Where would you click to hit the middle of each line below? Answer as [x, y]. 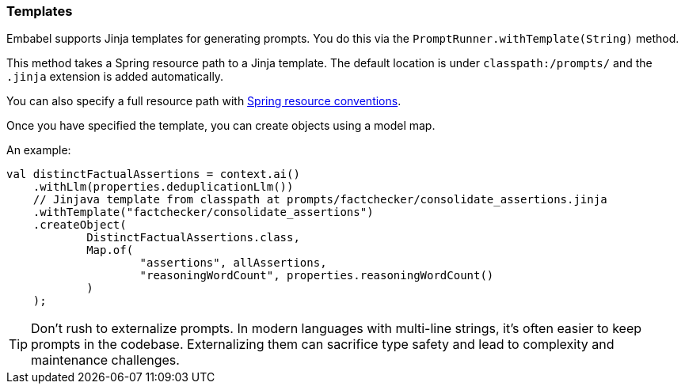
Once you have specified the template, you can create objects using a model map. [221, 126]
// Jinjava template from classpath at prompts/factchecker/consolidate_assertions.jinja [320, 200]
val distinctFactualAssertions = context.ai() [153, 174]
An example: [39, 150]
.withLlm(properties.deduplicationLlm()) [163, 187]
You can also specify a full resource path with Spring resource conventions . [204, 101]
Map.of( [110, 250]
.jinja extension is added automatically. [115, 77]
